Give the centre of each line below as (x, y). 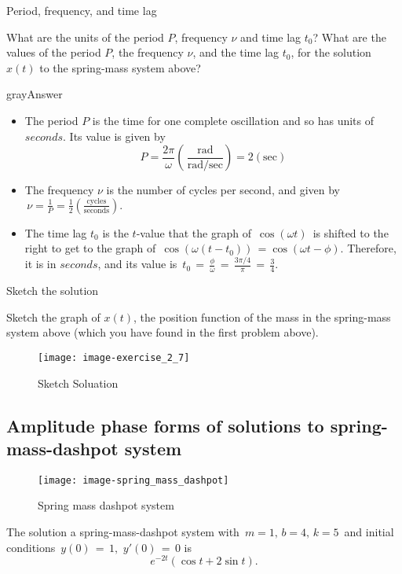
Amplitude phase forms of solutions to (165, 425)
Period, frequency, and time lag (82, 10)
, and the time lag (236, 52)
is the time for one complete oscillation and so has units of (233, 120)
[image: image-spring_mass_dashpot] (133, 480)
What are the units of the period (85, 37)
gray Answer (35, 94)
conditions (31, 547)
